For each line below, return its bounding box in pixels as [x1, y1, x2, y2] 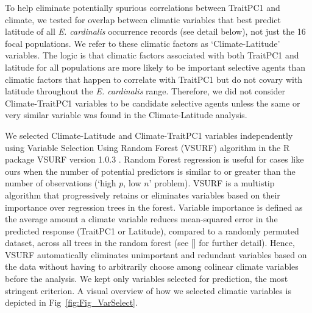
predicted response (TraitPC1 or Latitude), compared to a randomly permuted [5, 224, 299, 237]
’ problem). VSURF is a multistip [149, 177, 275, 189]
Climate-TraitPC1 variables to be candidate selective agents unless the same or [5, 96, 300, 109]
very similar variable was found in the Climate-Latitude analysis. [5, 108, 247, 121]
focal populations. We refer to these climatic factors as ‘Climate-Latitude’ [5, 37, 280, 49]
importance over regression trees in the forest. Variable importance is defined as [5, 200, 303, 213]
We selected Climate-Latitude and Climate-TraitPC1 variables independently [5, 128, 293, 141]
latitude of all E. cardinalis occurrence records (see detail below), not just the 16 [5, 25, 306, 38]
